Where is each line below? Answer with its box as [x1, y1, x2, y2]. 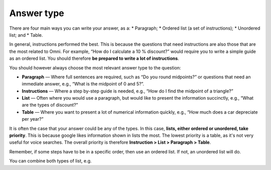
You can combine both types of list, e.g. [9, 158, 92, 164]
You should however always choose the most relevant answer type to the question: [9, 64, 181, 70]
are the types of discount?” [22, 102, 78, 108]
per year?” [22, 116, 44, 122]
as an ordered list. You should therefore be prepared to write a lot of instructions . [9, 55, 179, 61]
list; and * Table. [9, 32, 43, 38]
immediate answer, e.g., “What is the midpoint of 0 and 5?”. [22, 81, 145, 87]
